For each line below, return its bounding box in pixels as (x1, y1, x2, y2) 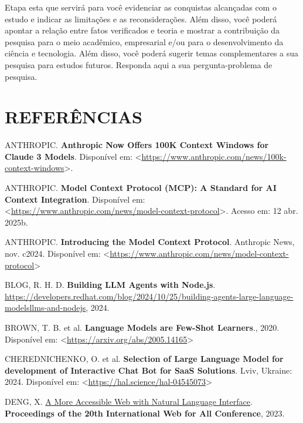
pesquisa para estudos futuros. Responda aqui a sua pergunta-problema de (5, 58, 273, 70)
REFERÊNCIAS (5, 105, 143, 129)
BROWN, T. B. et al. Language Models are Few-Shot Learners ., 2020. (5, 321, 280, 333)
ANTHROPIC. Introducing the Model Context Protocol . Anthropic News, (5, 236, 295, 248)
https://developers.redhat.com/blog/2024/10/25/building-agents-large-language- (5, 290, 294, 302)
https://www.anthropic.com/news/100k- (141, 150, 287, 162)
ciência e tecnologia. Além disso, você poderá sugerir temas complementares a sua (5, 47, 299, 59)
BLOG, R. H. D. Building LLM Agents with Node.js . (5, 278, 216, 291)
